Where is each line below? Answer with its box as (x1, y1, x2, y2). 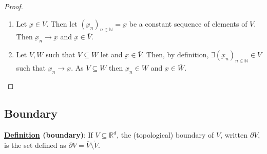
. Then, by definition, (142, 49, 209, 60)
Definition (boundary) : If (4, 129, 93, 140)
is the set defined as (4, 139, 66, 150)
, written (220, 129, 248, 140)
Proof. (4, 1, 23, 11)
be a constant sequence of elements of (129, 18, 247, 29)
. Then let (46, 18, 78, 29)
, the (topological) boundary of (117, 129, 214, 140)
